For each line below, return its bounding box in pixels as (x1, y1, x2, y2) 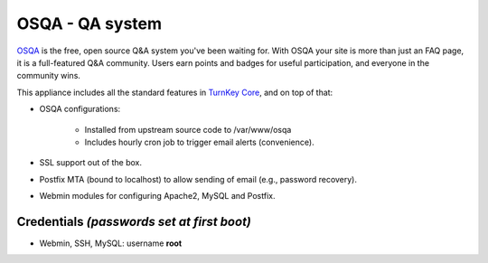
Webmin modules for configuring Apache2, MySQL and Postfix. (39, 191, 276, 202)
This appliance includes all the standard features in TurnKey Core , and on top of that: (16, 87, 333, 98)
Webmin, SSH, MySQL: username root (39, 238, 183, 249)
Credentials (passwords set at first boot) (16, 213, 252, 230)
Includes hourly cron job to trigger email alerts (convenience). (84, 136, 315, 147)
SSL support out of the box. (39, 157, 143, 168)
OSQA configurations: (39, 104, 121, 115)
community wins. (16, 70, 81, 81)
